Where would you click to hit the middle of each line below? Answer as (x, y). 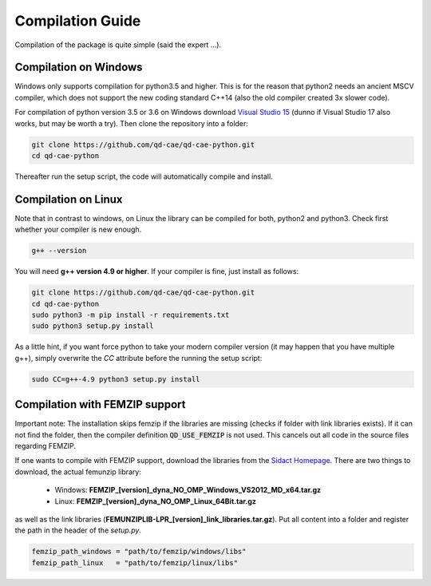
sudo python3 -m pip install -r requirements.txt (130, 315)
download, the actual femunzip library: (78, 472)
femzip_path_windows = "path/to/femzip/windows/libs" (139, 552)
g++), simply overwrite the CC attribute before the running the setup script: (138, 358)
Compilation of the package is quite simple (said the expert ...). (118, 45)
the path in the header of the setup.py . (78, 530)
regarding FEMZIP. (45, 446)
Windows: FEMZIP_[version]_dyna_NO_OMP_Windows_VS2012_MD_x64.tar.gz (188, 490)
